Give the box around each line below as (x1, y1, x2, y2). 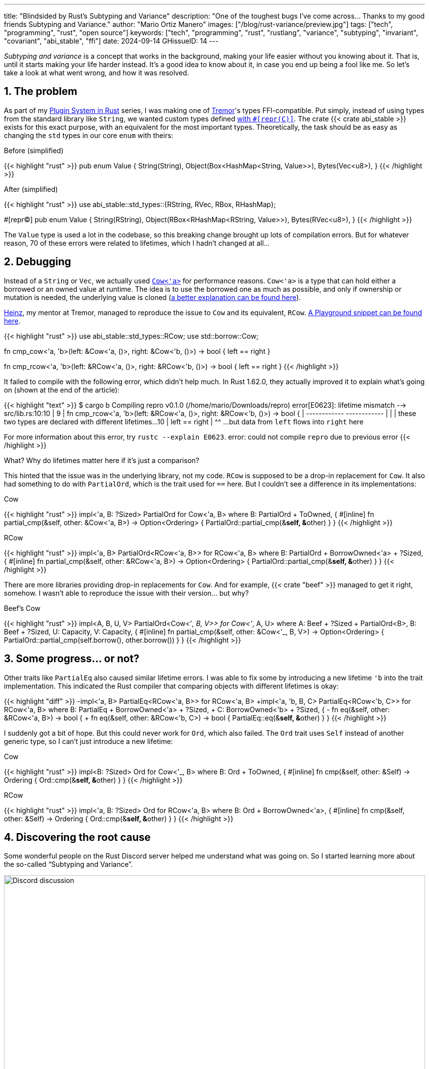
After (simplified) (4, 185, 58, 193)
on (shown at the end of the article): (4, 385, 119, 394)
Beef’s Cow (4, 604, 41, 612)
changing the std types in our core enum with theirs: (4, 131, 173, 139)
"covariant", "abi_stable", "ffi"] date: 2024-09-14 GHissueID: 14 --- (4, 37, 219, 45)
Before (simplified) (4, 146, 64, 155)
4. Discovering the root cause (4, 831, 151, 843)
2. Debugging (4, 256, 71, 268)
